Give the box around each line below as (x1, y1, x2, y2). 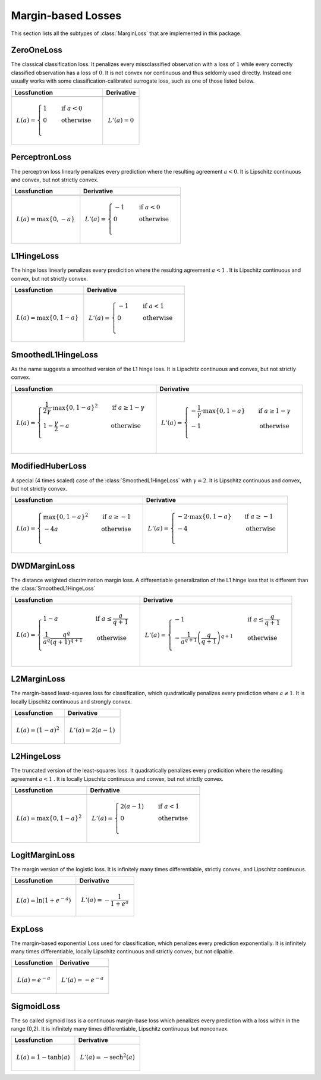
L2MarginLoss (11, 674, 65, 684)
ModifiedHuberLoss (11, 461, 87, 471)
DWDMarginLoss (11, 561, 75, 571)
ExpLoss (11, 924, 44, 934)
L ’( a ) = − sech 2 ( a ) (80, 1052, 135, 1062)
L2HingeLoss (11, 751, 61, 761)
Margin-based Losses (11, 9, 122, 22)
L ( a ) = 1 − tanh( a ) (16, 1053, 71, 1062)
